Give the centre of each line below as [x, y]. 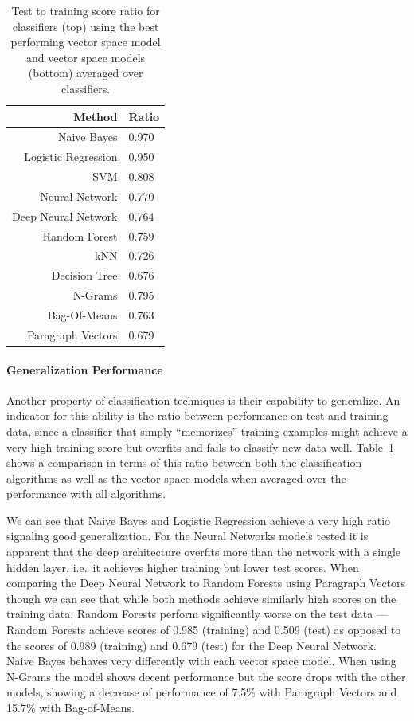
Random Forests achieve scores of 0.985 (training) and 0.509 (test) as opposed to [204, 630]
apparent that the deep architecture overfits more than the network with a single [204, 552]
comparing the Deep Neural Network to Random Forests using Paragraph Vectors [206, 583]
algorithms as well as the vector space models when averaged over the [176, 478]
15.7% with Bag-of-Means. [70, 708]
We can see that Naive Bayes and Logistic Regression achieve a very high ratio [199, 520]
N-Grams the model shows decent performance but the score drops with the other [206, 676]
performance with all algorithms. [86, 494]
